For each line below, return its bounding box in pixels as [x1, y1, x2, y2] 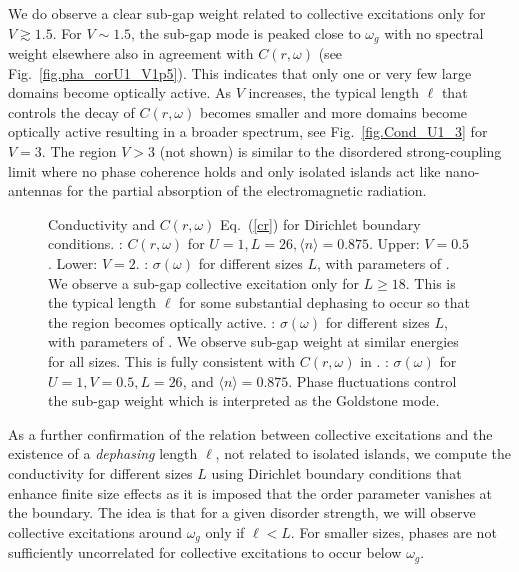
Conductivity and [48, 213, 155, 234]
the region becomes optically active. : [48, 311, 276, 332]
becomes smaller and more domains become [199, 101, 468, 122]
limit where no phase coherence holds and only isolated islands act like [8, 160, 441, 181]
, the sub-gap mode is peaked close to [131, 22, 361, 43]
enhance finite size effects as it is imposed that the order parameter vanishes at [8, 482, 493, 503]
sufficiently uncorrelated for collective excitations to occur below [8, 542, 402, 563]
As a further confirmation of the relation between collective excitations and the [8, 423, 493, 444]
